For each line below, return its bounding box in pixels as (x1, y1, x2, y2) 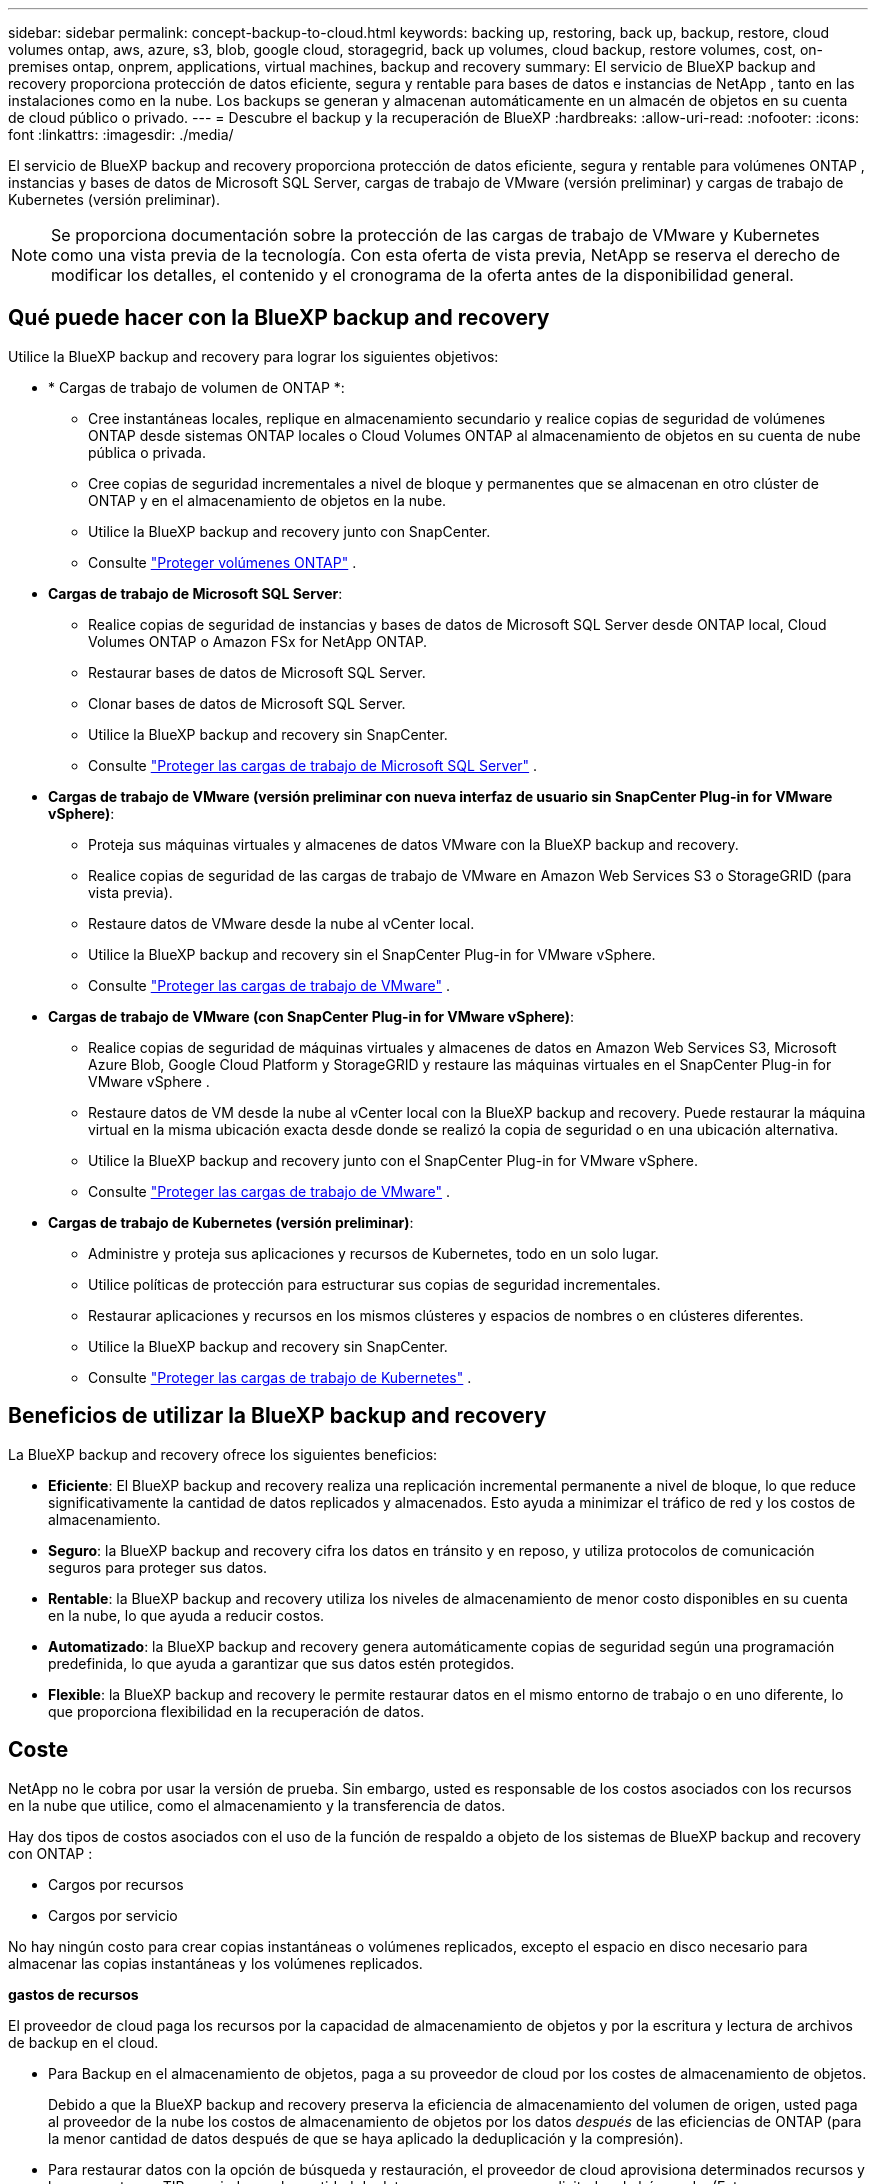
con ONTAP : (8, 1844, 93, 1862)
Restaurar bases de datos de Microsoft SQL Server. (88, 663, 426, 681)
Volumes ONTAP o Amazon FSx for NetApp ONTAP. (88, 632, 428, 650)
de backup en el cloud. (8, 2033, 159, 2051)
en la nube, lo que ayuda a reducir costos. (48, 1606, 325, 1624)
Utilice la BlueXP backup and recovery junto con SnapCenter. (88, 522, 491, 540)
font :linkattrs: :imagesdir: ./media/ (8, 126, 234, 143)
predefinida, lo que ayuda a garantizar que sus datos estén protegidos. (48, 1654, 515, 1672)
